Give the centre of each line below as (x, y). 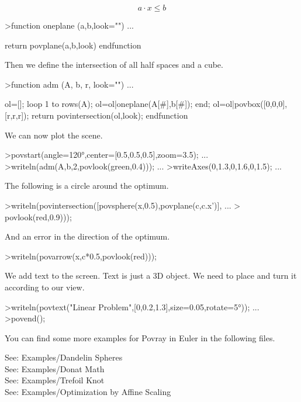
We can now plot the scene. (54, 135)
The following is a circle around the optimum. (87, 186)
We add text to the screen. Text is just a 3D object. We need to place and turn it (151, 275)
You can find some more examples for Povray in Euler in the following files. (140, 337)
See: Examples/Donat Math (55, 368)
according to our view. (45, 287)
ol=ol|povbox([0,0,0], (250, 104)
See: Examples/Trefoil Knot (55, 380)
